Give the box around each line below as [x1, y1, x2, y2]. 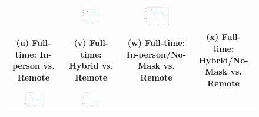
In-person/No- [126, 48, 187, 60]
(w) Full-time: [127, 36, 185, 49]
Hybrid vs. [69, 59, 114, 72]
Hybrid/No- [198, 54, 248, 66]
